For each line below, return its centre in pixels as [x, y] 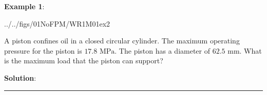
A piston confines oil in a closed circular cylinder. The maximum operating [122, 41]
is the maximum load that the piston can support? [84, 61]
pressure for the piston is [43, 50]
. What [251, 50]
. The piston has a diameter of [162, 50]
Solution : [20, 77]
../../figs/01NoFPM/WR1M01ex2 [57, 23]
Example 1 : [24, 6]
